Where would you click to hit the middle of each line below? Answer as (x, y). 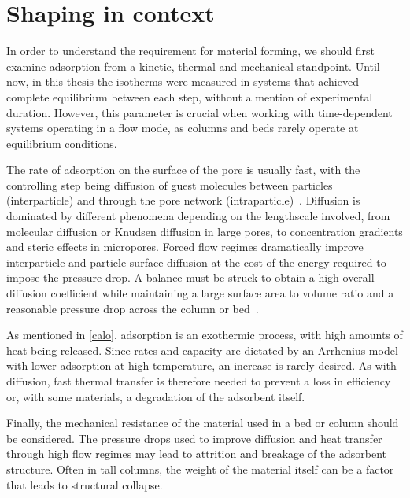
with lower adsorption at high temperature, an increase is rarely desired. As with (201, 365)
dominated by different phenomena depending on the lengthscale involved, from (198, 216)
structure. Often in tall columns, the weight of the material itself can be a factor (200, 468)
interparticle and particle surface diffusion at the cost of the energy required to (196, 262)
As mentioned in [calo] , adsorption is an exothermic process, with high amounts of (205, 335)
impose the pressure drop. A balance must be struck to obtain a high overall (190, 277)
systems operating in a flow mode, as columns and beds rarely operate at (183, 128)
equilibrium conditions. (62, 143)
